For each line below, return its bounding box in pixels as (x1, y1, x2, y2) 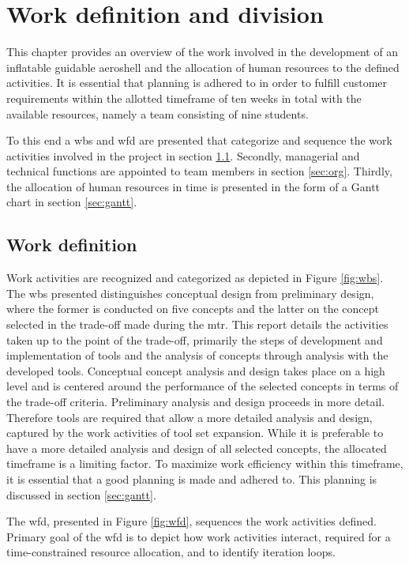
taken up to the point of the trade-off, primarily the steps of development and (6, 331, 383, 348)
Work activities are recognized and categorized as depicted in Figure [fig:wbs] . (6, 269, 384, 286)
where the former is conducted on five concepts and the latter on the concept (6, 300, 379, 317)
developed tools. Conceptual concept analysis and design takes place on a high (6, 362, 385, 379)
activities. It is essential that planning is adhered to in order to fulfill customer (6, 74, 388, 91)
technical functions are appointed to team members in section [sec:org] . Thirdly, (6, 163, 392, 179)
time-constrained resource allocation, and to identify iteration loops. (6, 544, 336, 560)
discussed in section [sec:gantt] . (6, 486, 156, 503)
